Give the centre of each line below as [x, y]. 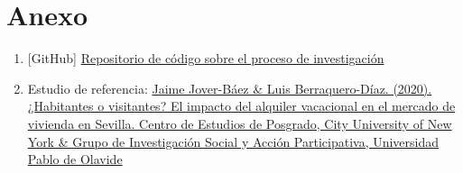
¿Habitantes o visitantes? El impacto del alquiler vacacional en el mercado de [241, 106]
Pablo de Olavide [75, 159]
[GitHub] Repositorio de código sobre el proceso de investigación [206, 58]
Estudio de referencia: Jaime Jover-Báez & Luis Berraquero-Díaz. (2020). [230, 88]
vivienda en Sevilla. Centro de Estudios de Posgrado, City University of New [240, 123]
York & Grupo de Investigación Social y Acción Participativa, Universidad [233, 141]
